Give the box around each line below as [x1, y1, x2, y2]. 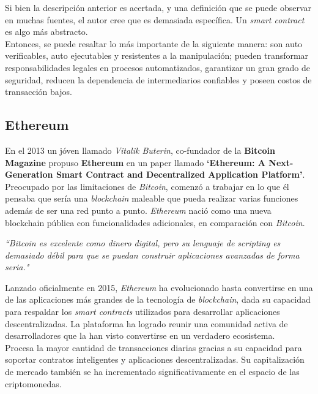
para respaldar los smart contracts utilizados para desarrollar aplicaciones [5, 305, 280, 318]
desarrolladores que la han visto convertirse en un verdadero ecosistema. [5, 329, 275, 342]
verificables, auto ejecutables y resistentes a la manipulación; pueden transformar [5, 49, 309, 62]
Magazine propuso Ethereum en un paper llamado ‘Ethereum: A [5, 156, 265, 169]
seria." [5, 260, 29, 273]
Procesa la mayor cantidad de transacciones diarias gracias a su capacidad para [5, 341, 302, 354]
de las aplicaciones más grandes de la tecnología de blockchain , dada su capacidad [5, 293, 311, 306]
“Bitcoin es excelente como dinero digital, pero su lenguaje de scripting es [5, 237, 281, 249]
